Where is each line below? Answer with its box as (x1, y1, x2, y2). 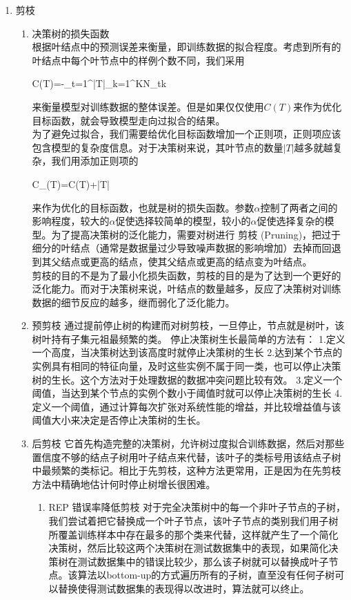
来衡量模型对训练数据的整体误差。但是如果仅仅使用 (32, 99, 264, 113)
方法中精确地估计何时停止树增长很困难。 (32, 476, 216, 491)
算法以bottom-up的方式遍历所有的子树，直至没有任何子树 (77, 568, 335, 582)
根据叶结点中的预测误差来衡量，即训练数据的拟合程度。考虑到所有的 (32, 39, 341, 54)
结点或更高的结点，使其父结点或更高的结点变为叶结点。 (61, 254, 312, 268)
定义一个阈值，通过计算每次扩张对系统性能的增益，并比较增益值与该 (32, 399, 341, 413)
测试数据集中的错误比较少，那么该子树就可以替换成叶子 (77, 554, 329, 568)
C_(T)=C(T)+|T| (32, 176, 110, 191)
